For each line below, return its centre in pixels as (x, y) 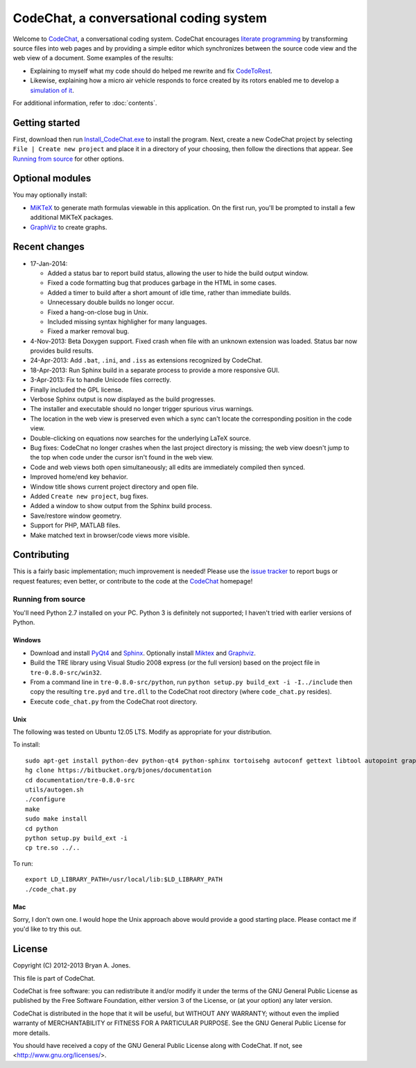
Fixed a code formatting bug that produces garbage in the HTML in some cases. (162, 283)
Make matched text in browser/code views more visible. (110, 535)
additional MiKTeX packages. (72, 218)
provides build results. (62, 351)
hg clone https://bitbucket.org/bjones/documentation (118, 770)
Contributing (41, 555)
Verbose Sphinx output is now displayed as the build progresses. (123, 399)
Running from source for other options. (69, 159)
